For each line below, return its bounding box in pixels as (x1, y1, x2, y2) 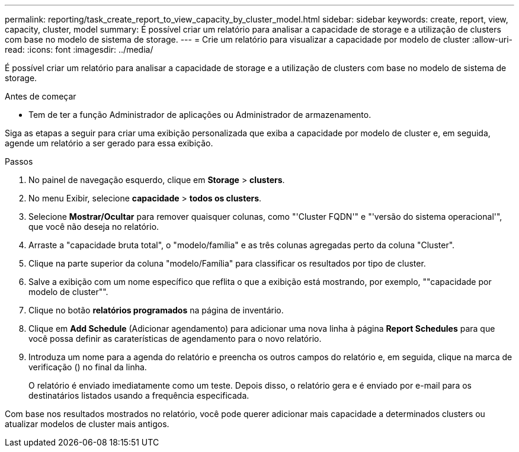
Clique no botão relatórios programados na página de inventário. (28, 305, 284, 315)
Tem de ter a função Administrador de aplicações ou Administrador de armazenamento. (28, 110, 371, 120)
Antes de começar (5, 91, 76, 101)
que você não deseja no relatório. (28, 222, 159, 232)
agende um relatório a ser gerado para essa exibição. (5, 138, 213, 148)
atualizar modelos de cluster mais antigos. (5, 419, 169, 429)
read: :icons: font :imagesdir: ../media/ (5, 44, 153, 55)
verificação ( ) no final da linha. (28, 362, 147, 372)
